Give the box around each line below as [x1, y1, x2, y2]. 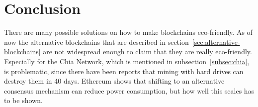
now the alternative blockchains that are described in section [4, 36, 189, 47]
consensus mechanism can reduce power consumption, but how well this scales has [4, 85, 255, 96]
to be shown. [4, 95, 43, 106]
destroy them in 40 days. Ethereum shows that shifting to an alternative [4, 76, 225, 86]
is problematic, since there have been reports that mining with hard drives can [4, 66, 244, 76]
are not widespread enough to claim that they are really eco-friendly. [43, 46, 252, 57]
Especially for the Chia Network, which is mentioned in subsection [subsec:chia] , [4, 56, 250, 66]
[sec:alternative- [192, 36, 240, 47]
